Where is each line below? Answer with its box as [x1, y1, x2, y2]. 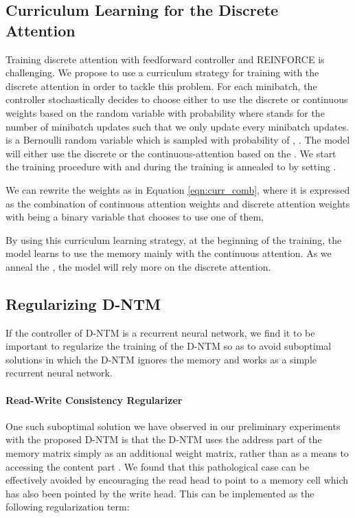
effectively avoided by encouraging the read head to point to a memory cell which [5, 473, 349, 487]
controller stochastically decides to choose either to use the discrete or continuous [5, 92, 348, 106]
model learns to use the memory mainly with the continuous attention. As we [5, 246, 332, 260]
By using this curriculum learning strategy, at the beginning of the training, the [5, 232, 342, 247]
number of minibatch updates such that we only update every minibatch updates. [5, 119, 350, 133]
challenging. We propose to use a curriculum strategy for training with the [5, 65, 319, 80]
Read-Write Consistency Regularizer [5, 392, 183, 407]
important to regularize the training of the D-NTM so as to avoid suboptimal [5, 339, 332, 353]
